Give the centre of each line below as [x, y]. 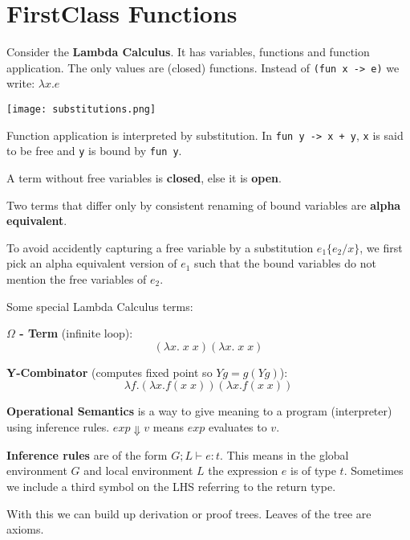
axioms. [25, 529]
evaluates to [237, 426]
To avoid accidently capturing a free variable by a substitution [160, 247]
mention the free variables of [77, 278]
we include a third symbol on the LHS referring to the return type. [171, 486]
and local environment [138, 470]
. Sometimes [373, 470]
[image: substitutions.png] [81, 109]
